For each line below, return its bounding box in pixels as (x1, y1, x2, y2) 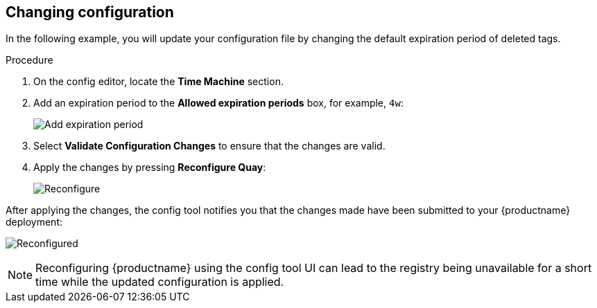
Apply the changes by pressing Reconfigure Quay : (33, 161, 266, 174)
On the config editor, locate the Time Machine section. (33, 75, 284, 88)
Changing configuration (6, 3, 174, 21)
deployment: (6, 216, 62, 228)
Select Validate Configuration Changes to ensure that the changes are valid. (33, 140, 386, 152)
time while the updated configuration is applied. (35, 275, 284, 289)
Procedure (6, 54, 53, 66)
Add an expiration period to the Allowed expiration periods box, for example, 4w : (33, 97, 404, 109)
